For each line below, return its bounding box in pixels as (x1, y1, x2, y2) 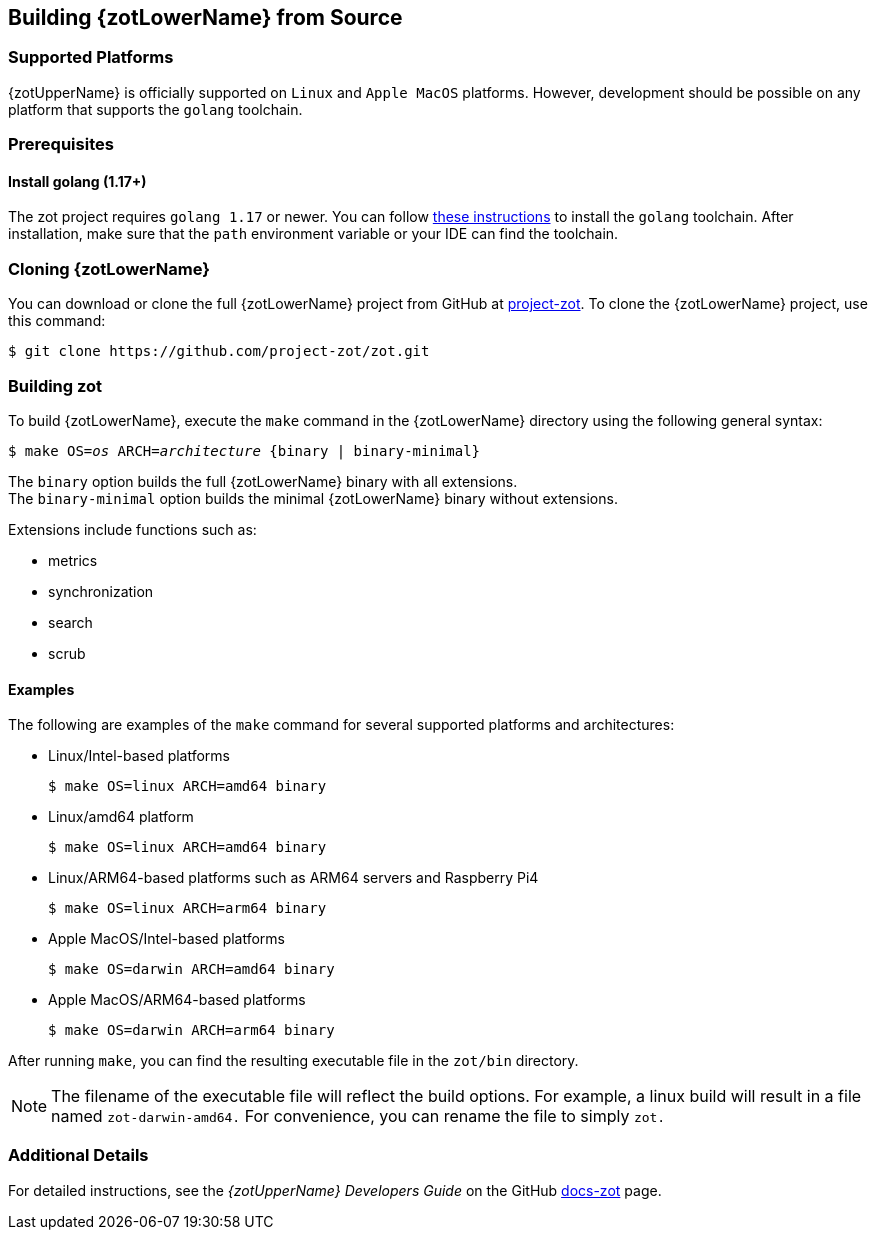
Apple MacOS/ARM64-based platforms (48, 991, 306, 1009)
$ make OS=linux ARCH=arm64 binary (48, 900, 327, 917)
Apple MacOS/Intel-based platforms (48, 930, 286, 948)
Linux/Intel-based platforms (48, 747, 231, 765)
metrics (48, 551, 98, 569)
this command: (8, 312, 106, 330)
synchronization (48, 582, 154, 600)
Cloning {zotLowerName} (8, 258, 210, 279)
